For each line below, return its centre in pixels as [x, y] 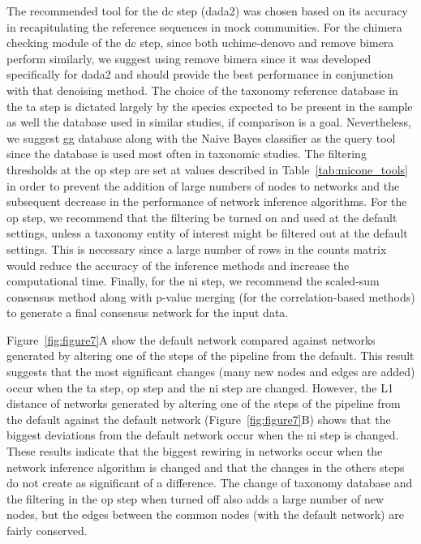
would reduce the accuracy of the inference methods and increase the [178, 265]
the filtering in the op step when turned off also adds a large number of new [195, 498]
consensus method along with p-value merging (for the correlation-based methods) [211, 296]
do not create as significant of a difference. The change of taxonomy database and [210, 483]
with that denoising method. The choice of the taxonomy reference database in [202, 90]
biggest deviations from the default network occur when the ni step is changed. [203, 435]
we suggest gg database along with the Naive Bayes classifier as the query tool [201, 137]
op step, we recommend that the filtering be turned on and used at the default [202, 217]
